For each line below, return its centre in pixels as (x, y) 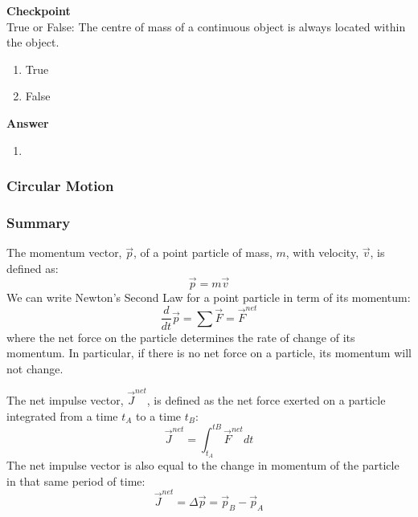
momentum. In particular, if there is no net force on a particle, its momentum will (209, 353)
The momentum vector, (64, 252)
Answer (28, 122)
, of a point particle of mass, (203, 252)
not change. (35, 368)
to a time (159, 415)
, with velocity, (322, 252)
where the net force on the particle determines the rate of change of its (181, 337)
